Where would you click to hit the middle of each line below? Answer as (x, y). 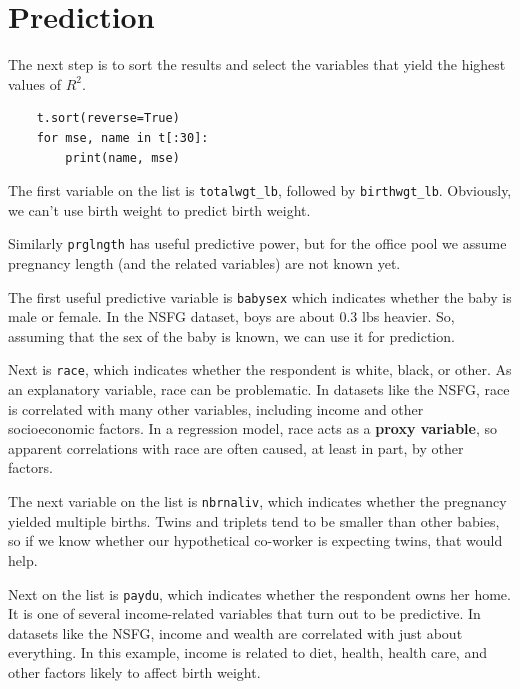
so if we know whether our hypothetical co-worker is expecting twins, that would (255, 540)
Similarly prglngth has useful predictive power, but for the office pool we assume (257, 243)
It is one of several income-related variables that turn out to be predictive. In (244, 613)
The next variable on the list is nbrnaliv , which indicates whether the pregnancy (257, 501)
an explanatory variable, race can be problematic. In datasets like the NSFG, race (259, 389)
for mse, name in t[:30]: (122, 137)
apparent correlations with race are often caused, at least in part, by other (236, 447)
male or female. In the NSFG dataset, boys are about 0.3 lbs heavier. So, (231, 316)
